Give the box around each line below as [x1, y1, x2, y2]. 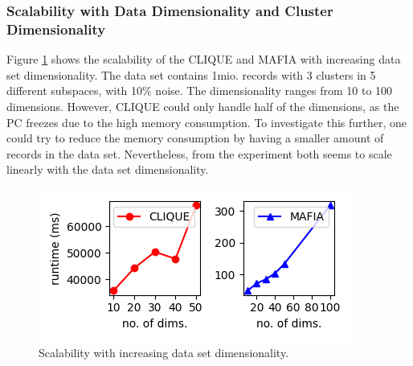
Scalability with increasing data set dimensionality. [39, 344, 289, 361]
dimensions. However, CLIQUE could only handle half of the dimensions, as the [6, 97, 399, 114]
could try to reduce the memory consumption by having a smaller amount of [6, 130, 384, 146]
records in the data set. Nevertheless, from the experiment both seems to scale [6, 145, 392, 162]
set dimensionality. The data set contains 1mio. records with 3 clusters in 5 [6, 66, 376, 83]
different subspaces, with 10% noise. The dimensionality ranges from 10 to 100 [6, 82, 393, 99]
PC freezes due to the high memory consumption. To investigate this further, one [6, 113, 407, 130]
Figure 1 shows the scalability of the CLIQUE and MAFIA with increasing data [6, 51, 401, 68]
